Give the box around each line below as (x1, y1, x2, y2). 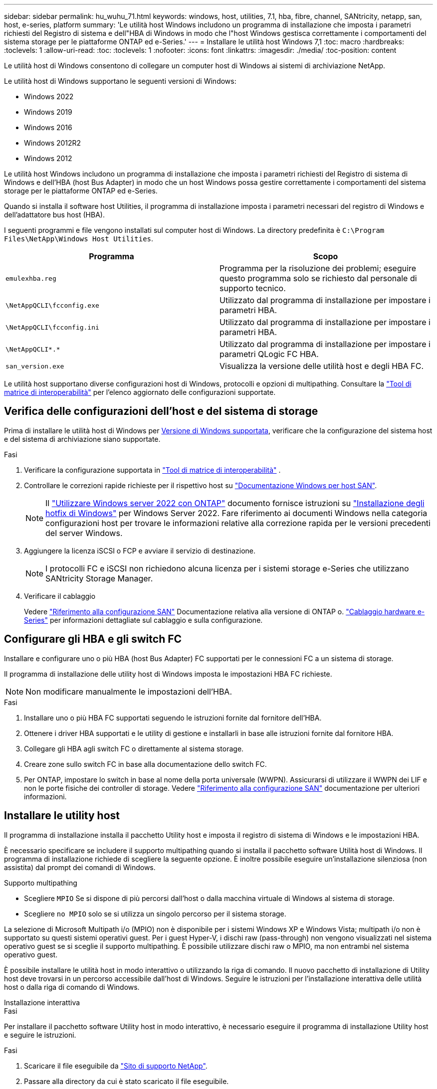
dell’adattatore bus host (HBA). (4, 210, 105, 219)
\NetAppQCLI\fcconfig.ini (5, 323, 99, 331)
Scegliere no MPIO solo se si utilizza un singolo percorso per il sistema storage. (24, 909, 286, 918)
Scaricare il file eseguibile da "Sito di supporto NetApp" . (24, 1061, 208, 1070)
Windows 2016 (24, 123, 72, 132)
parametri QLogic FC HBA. (219, 349, 319, 359)
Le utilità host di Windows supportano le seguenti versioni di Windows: (4, 77, 236, 85)
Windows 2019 (24, 108, 72, 116)
